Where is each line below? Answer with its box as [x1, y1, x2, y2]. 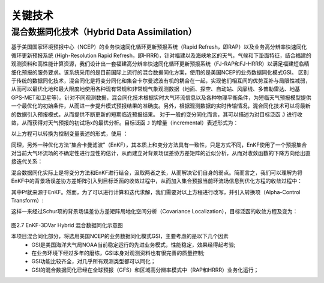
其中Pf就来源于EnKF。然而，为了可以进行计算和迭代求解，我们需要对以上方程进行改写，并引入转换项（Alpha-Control [11, 188, 301, 195]
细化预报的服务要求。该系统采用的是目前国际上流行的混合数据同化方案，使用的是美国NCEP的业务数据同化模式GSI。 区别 [11, 68, 309, 76]
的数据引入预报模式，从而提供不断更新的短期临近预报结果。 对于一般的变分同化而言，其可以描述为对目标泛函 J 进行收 [11, 111, 303, 118]
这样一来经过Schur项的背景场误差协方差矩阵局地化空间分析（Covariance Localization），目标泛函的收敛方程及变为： [11, 208, 298, 215]
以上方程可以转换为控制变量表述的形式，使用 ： [11, 130, 128, 138]
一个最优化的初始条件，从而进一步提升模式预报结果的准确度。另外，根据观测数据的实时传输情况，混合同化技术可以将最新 [11, 102, 311, 109]
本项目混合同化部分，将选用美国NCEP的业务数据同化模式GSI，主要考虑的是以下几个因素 [11, 233, 229, 240]
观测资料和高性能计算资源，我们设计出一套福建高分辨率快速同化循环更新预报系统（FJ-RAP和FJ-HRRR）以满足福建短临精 [11, 60, 310, 67]
